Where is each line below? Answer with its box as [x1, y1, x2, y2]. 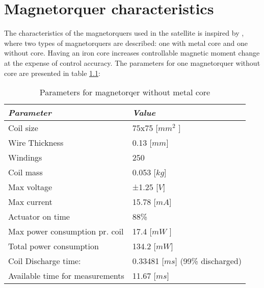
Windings [8, 151, 42, 164]
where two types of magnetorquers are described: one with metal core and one [4, 37, 248, 48]
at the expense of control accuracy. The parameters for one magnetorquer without [4, 57, 260, 68]
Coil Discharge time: [8, 255, 81, 267]
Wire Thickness [8, 137, 64, 149]
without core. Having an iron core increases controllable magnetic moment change [4, 47, 260, 58]
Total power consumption [8, 240, 99, 252]
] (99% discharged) [175, 255, 242, 267]
